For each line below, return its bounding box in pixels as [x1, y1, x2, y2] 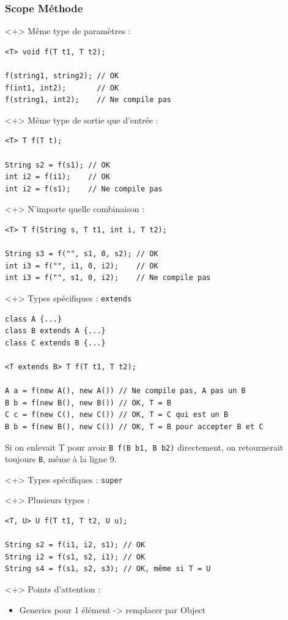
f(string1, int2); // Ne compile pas [5, 95, 172, 105]
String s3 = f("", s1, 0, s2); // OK [5, 249, 158, 259]
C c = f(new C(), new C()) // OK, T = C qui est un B [5, 410, 229, 419]
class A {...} [5, 314, 62, 323]
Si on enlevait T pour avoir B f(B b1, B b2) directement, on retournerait [5, 440, 284, 453]
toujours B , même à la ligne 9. [5, 452, 117, 465]
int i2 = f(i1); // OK [5, 172, 110, 182]
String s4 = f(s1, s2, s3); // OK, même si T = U [5, 564, 211, 574]
